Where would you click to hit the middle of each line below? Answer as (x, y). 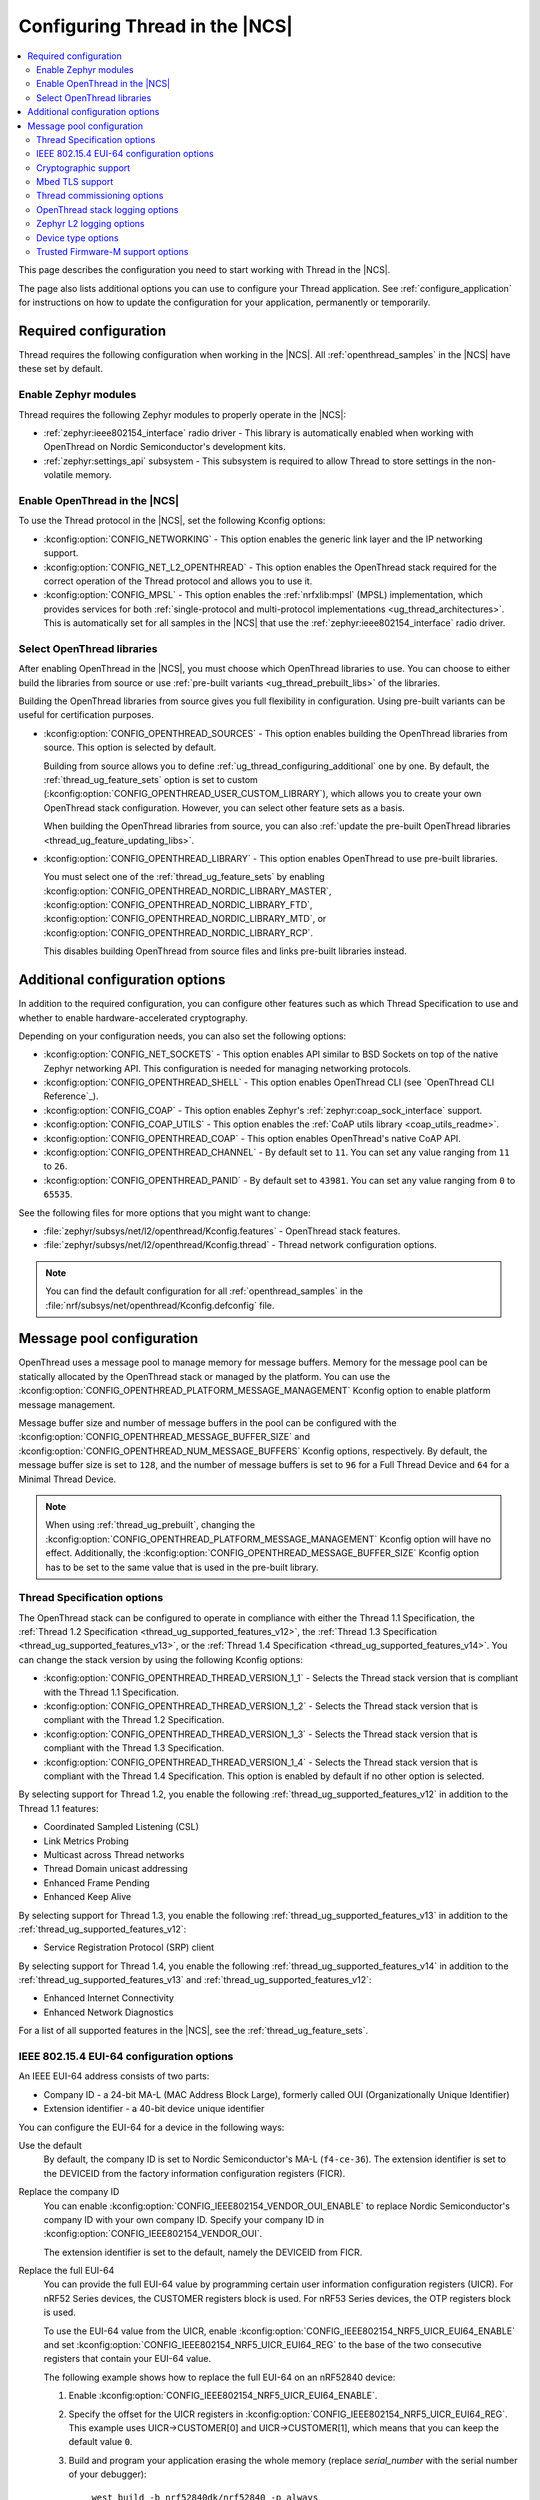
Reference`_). (71, 1096)
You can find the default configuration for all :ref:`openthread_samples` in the (204, 1291)
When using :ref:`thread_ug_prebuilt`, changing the (150, 1525)
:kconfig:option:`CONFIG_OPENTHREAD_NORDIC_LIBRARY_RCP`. (178, 932)
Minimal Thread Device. (67, 1479)
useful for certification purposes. (86, 715)
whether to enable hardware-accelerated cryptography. (133, 1017)
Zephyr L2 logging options (90, 224)
